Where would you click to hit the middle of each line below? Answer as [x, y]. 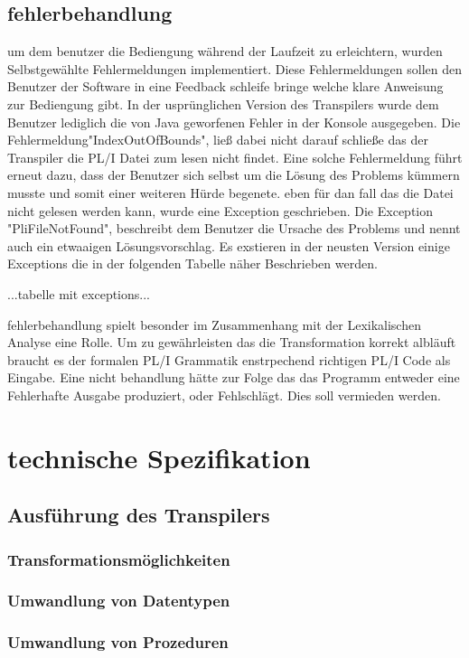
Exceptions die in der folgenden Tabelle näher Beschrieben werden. [192, 263]
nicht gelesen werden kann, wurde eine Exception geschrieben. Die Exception [220, 210]
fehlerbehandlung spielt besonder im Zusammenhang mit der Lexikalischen [214, 324]
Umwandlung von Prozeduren [118, 642]
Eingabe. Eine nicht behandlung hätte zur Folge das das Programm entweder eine [234, 377]
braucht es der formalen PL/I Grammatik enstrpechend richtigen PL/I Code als [229, 359]
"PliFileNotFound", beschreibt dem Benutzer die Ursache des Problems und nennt [234, 228]
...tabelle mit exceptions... [79, 293]
